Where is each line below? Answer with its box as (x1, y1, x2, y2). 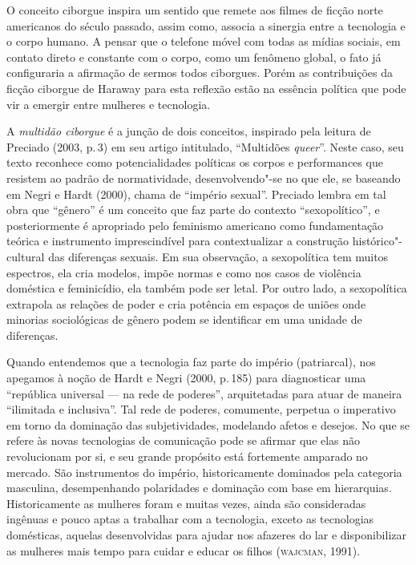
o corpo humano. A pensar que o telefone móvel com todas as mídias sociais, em (6, 33, 401, 50)
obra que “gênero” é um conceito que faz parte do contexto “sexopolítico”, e (6, 201, 380, 218)
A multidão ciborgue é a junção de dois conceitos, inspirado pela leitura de (6, 123, 371, 139)
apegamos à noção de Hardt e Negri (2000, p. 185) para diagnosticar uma (6, 369, 366, 386)
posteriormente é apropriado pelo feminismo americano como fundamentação (6, 216, 384, 233)
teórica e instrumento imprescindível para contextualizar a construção (6, 232, 349, 249)
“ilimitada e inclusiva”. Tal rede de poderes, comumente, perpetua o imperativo (6, 401, 396, 418)
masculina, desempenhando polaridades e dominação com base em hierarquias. (6, 479, 392, 496)
